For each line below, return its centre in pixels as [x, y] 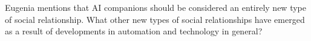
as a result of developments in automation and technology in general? [134, 31]
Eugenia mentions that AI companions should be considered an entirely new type [155, 7]
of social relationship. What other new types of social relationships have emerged [155, 19]
